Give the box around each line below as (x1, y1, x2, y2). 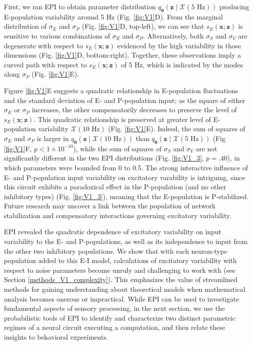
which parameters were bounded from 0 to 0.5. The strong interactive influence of (4, 162, 248, 172)
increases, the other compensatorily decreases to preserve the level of (32, 104, 237, 115)
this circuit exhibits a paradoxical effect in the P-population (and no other (4, 182, 226, 192)
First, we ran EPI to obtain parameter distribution (4, 1, 156, 11)
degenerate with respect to (4, 40, 83, 50)
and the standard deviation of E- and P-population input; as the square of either (4, 95, 246, 105)
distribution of (4, 21, 47, 31)
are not (195, 143, 217, 153)
